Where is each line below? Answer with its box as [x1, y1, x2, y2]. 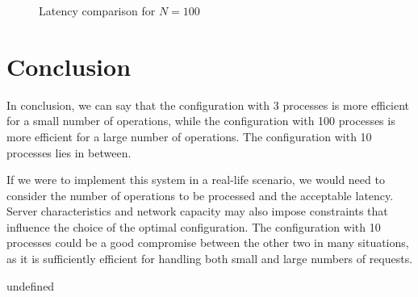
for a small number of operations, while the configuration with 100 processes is [6, 112, 395, 129]
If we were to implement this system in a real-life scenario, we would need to [6, 171, 385, 188]
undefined [6, 277, 55, 294]
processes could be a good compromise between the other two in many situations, [6, 234, 409, 251]
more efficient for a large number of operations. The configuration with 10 [6, 128, 372, 144]
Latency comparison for [39, 2, 156, 19]
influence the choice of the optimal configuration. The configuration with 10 [6, 218, 381, 235]
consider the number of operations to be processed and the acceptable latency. [6, 186, 394, 203]
